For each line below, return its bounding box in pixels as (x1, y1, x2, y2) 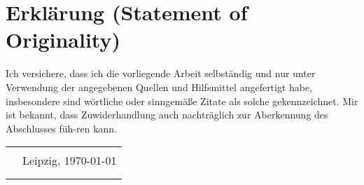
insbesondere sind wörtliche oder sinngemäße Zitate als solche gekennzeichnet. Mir (6, 93, 358, 108)
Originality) (6, 25, 120, 54)
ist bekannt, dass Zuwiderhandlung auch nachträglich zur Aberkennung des (6, 107, 328, 122)
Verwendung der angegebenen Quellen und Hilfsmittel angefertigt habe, (6, 79, 313, 94)
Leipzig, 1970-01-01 (22, 152, 117, 169)
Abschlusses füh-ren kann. (6, 121, 118, 135)
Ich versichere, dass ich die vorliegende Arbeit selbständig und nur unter (6, 66, 316, 81)
